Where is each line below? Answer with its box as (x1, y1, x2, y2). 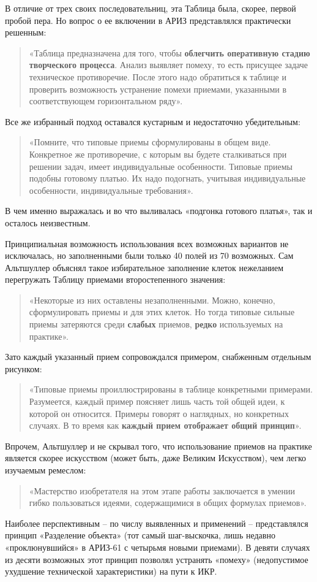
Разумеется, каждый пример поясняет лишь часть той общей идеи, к (29, 395, 285, 408)
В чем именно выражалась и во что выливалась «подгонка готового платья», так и (5, 204, 313, 217)
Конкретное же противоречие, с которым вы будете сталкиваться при (29, 147, 287, 160)
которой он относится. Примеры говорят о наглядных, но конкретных (29, 407, 289, 419)
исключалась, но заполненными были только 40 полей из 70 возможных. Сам (5, 249, 294, 262)
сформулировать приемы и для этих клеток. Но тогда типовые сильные (29, 305, 295, 318)
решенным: (5, 26, 47, 39)
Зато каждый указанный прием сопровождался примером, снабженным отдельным (5, 350, 311, 363)
